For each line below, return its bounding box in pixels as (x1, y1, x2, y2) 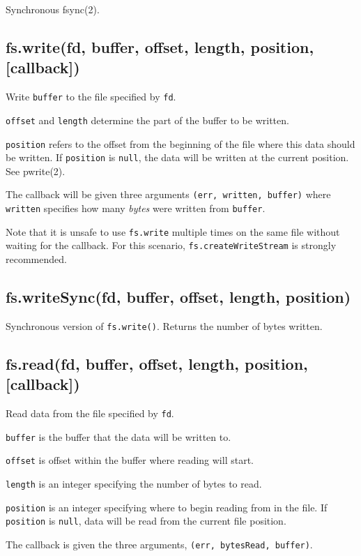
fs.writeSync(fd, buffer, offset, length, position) (6, 286, 351, 308)
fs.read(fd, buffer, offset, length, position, (6, 352, 308, 374)
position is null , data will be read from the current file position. (6, 513, 286, 528)
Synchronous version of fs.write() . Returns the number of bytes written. (6, 318, 323, 333)
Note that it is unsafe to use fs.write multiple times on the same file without (6, 224, 340, 239)
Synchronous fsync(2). (6, 2, 100, 16)
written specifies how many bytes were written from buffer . (6, 201, 266, 216)
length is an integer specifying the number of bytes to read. (6, 476, 262, 491)
